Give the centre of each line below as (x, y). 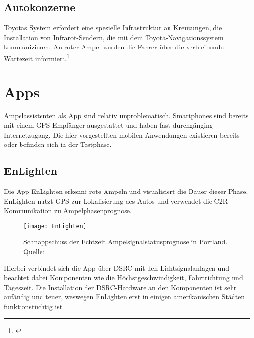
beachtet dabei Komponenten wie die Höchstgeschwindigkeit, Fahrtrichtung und (124, 278)
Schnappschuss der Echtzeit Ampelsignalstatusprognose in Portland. (126, 242)
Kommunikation (28, 210)
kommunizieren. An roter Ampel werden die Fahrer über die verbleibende (114, 47)
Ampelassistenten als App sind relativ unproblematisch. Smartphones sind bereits (126, 115)
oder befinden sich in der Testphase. (58, 144)
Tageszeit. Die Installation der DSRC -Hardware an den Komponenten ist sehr (120, 287)
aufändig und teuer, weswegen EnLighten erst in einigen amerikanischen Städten (125, 297)
